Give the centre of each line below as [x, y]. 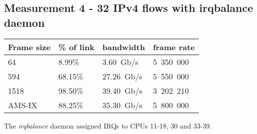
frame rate [174, 47]
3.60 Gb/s [121, 62]
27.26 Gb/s [123, 76]
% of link [76, 47]
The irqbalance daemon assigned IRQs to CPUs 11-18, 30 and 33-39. [108, 125]
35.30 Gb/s [123, 105]
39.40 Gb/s [123, 90]
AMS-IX [23, 105]
